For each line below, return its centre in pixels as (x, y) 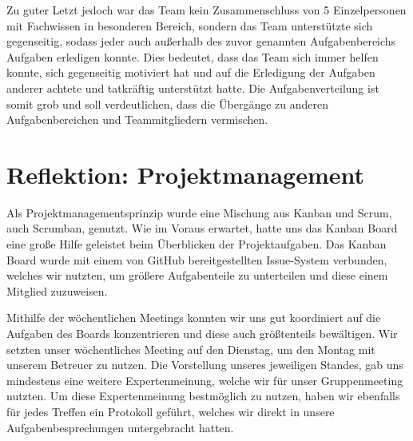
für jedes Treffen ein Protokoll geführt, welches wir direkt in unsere (171, 411)
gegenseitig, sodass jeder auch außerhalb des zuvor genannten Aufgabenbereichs (201, 41)
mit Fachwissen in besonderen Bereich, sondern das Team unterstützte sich (190, 25)
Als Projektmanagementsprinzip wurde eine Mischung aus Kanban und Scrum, (199, 212)
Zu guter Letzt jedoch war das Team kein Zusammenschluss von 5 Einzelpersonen (206, 10)
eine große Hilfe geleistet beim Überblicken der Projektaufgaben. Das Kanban (197, 244)
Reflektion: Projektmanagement (186, 174)
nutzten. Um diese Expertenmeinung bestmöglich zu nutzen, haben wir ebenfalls (203, 396)
